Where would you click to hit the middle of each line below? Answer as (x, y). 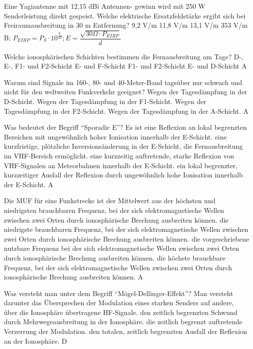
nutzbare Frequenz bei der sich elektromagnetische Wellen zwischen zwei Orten (122, 248)
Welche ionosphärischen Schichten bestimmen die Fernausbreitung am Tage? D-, (124, 56)
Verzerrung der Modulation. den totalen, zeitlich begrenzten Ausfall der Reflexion (126, 331)
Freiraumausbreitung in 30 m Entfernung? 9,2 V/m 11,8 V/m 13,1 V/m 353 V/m (126, 25)
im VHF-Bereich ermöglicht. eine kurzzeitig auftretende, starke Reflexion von (119, 155)
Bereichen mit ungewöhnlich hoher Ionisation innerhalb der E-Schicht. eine (115, 136)
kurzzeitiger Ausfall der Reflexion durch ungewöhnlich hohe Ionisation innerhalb (123, 175)
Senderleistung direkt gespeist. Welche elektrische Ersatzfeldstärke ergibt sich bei (125, 15)
